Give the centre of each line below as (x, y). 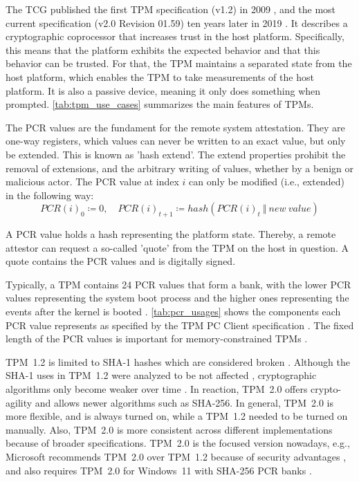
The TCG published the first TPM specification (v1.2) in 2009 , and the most (171, 9)
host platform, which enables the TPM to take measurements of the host (160, 76)
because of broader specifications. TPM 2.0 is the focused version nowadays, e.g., (178, 443)
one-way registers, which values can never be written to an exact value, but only (176, 141)
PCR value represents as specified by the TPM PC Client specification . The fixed (180, 325)
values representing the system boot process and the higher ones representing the (177, 298)
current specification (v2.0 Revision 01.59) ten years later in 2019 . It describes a (177, 22)
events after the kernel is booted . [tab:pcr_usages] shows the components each (173, 312)
